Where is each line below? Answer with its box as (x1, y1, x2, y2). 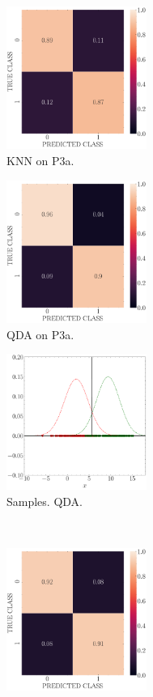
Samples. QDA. (6, 492, 83, 509)
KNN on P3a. (6, 152, 74, 168)
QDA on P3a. (6, 325, 74, 342)
